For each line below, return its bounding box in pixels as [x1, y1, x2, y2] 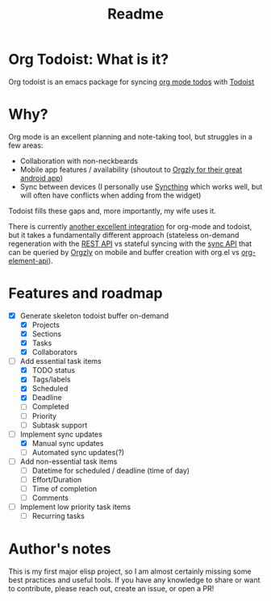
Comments [31, 493, 69, 503]
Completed [31, 402, 69, 411]
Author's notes [8, 540, 111, 558]
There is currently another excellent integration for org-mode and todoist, [8, 221, 252, 231]
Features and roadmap [8, 284, 163, 303]
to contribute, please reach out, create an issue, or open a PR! [8, 584, 215, 594]
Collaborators [31, 348, 78, 357]
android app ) [19, 173, 63, 182]
